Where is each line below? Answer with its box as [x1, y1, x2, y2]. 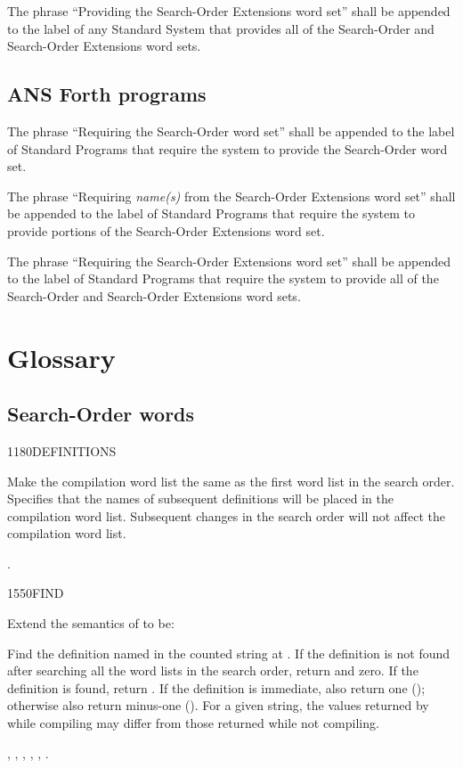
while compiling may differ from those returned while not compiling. [7, 714, 379, 732]
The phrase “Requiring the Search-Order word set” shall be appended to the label [7, 121, 455, 140]
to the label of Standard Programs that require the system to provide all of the [7, 269, 439, 288]
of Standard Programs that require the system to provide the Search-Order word [7, 139, 448, 158]
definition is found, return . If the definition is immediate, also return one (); [7, 678, 426, 697]
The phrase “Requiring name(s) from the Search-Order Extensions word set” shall [7, 186, 456, 205]
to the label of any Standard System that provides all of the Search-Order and [7, 19, 435, 37]
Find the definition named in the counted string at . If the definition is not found [7, 643, 451, 662]
